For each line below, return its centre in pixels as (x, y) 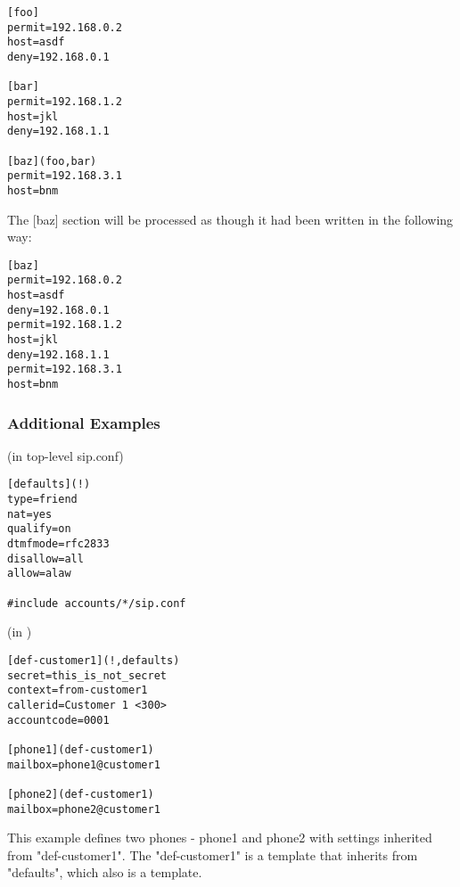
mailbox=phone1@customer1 (84, 764)
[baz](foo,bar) (52, 161)
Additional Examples (84, 422)
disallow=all (45, 558)
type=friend (42, 500)
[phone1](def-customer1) (81, 749)
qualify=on (39, 529)
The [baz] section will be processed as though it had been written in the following (230, 219)
